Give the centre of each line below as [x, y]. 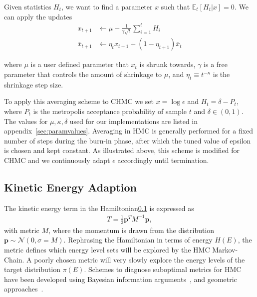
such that [175, 6]
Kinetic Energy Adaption [70, 187]
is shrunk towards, [167, 64]
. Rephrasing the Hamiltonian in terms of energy [138, 240]
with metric [22, 230]
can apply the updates [38, 16]
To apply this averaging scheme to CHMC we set [79, 101]
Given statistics [28, 6]
